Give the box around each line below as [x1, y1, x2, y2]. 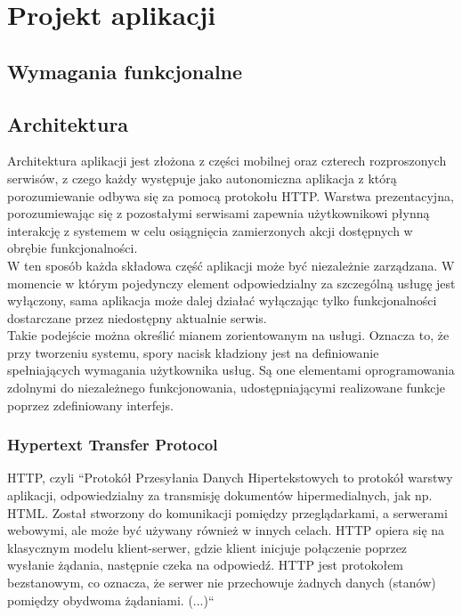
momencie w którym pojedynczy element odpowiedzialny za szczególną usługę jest [7, 273, 456, 292]
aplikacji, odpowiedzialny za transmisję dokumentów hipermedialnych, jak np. [7, 486, 433, 505]
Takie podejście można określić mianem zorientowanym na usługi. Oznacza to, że [7, 326, 450, 344]
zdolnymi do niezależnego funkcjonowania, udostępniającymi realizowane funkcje [7, 378, 446, 397]
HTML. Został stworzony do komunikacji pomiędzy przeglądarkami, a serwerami [7, 503, 448, 522]
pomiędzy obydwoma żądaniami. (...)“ [7, 590, 215, 609]
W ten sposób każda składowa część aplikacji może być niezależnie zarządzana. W [7, 255, 455, 274]
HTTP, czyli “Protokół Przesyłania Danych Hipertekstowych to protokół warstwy [7, 468, 453, 487]
